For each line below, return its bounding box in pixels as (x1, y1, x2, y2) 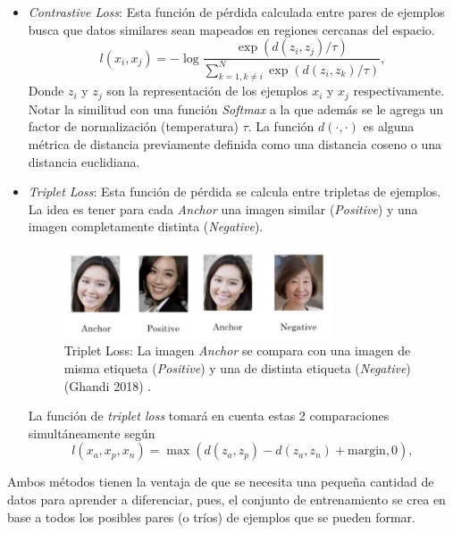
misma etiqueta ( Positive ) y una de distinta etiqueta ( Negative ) (63, 358, 411, 377)
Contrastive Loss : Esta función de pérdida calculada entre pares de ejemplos (28, 3, 445, 21)
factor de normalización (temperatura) (28, 117, 239, 136)
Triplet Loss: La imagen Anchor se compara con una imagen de (63, 341, 411, 360)
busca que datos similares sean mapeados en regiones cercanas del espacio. (28, 20, 435, 38)
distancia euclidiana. (28, 152, 140, 171)
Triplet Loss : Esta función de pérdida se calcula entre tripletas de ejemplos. (28, 182, 441, 201)
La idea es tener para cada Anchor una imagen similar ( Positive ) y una (28, 199, 418, 218)
